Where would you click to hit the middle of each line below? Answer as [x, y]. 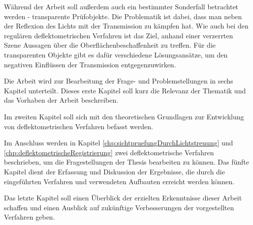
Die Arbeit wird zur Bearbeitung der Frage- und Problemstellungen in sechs [119, 81]
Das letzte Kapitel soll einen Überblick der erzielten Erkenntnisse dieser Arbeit [123, 198]
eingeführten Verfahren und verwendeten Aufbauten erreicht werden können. [119, 181]
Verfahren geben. [30, 217]
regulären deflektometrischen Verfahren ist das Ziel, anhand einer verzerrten [119, 35]
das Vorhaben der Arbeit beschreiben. [61, 100]
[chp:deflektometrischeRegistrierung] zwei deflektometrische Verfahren [109, 152]
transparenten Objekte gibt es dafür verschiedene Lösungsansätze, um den [116, 54]
